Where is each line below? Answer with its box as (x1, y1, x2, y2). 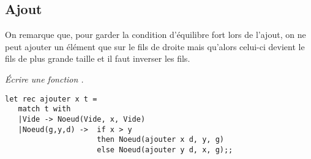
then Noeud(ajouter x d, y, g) (97, 135, 224, 144)
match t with (18, 105, 71, 114)
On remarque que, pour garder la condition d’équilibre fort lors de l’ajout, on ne (5, 28, 306, 41)
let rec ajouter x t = (5, 94, 97, 103)
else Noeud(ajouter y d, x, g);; (97, 145, 233, 154)
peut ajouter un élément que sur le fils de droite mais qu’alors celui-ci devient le (5, 40, 305, 53)
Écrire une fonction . (5, 72, 84, 85)
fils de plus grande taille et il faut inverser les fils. (5, 52, 190, 65)
